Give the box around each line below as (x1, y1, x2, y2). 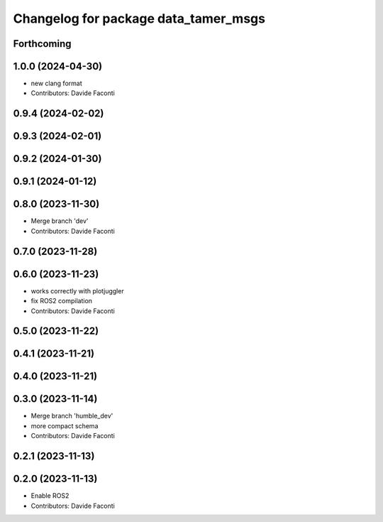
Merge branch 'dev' (30, 217, 89, 225)
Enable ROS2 (30, 491, 70, 500)
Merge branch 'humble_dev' (30, 412, 113, 420)
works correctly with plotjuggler (30, 286, 124, 295)
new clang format (30, 79, 82, 88)
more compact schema (30, 421, 99, 430)
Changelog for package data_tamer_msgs (13, 11, 266, 26)
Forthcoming (13, 38, 72, 50)
